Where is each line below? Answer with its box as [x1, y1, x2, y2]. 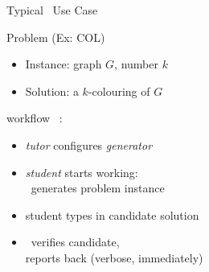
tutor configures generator [25, 136, 153, 153]
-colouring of [88, 82, 150, 99]
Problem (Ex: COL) [6, 28, 105, 45]
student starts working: [25, 163, 138, 180]
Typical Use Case [6, 2, 98, 18]
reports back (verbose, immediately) [25, 249, 203, 266]
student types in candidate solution [25, 206, 199, 223]
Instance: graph [25, 56, 102, 72]
